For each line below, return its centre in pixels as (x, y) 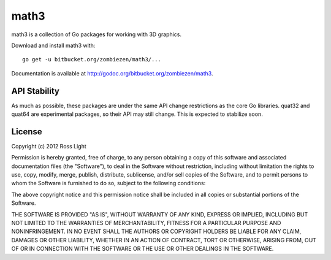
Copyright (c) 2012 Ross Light (49, 146)
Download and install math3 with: (53, 45)
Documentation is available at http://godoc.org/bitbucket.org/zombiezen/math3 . (112, 73)
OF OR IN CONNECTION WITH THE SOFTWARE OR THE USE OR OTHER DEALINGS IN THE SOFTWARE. (143, 249)
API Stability (35, 91)
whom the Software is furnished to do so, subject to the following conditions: (108, 183)
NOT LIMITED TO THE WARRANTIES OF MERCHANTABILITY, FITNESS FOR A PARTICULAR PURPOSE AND (146, 223)
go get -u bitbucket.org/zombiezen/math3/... (92, 59)
